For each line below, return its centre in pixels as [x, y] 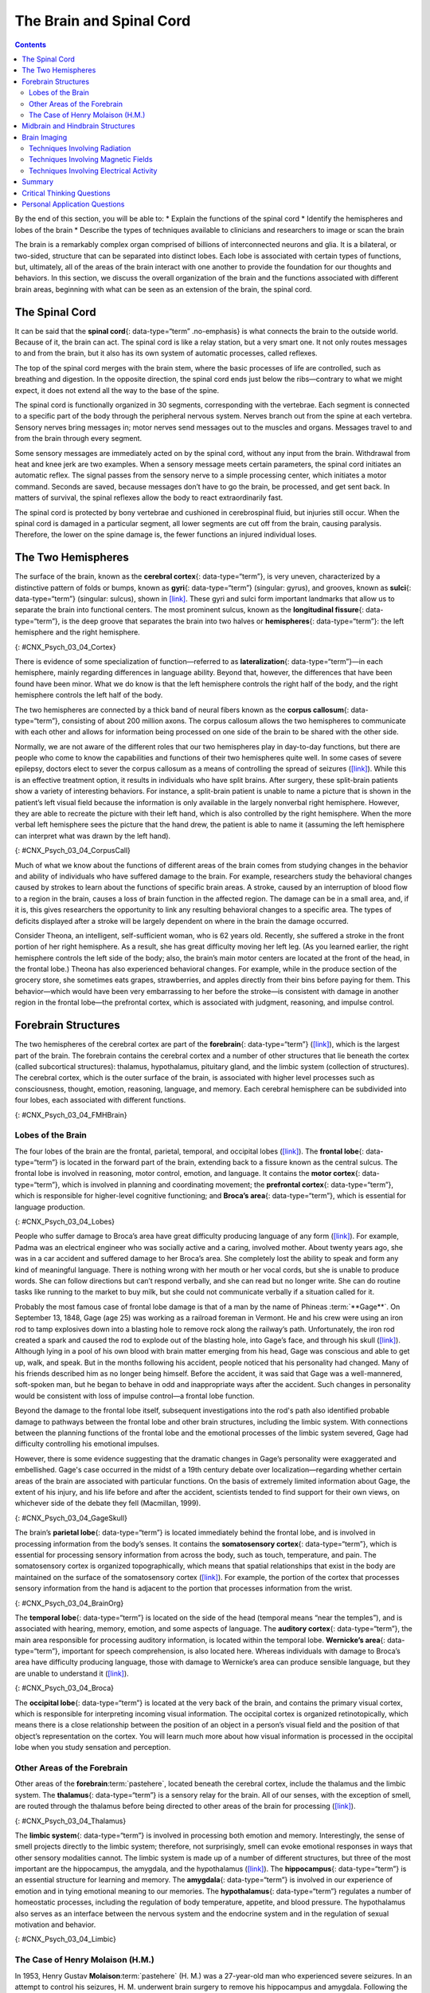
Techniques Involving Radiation [80, 148]
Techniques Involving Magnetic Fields [91, 159]
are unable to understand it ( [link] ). [72, 1673]
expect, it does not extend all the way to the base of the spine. [117, 390]
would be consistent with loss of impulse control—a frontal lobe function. [135, 1396]
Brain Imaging [45, 137]
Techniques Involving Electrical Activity [93, 171]
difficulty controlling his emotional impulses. [87, 1444]
